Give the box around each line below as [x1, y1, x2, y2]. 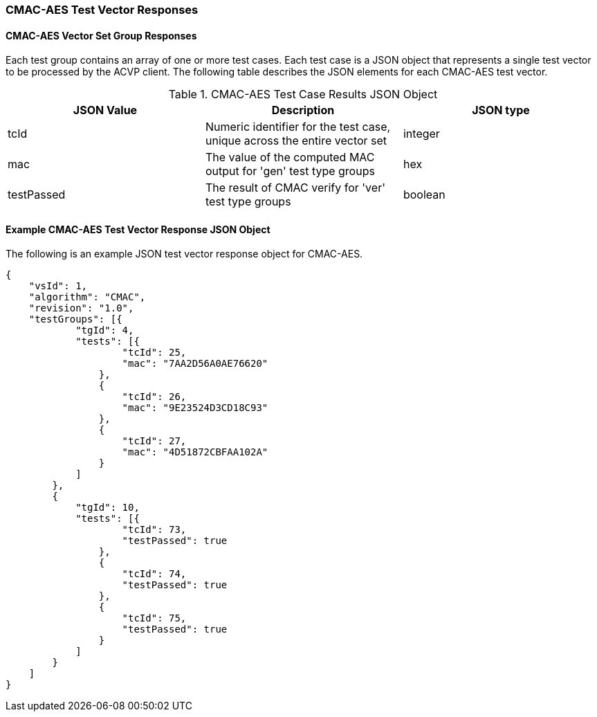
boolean [403, 188, 446, 202]
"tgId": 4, [75, 325, 134, 336]
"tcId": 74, [122, 568, 187, 580]
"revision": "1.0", [28, 302, 134, 314]
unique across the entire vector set [205, 134, 387, 148]
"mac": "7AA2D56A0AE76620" [122, 358, 268, 370]
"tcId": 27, [122, 435, 187, 447]
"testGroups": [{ [28, 314, 122, 325]
